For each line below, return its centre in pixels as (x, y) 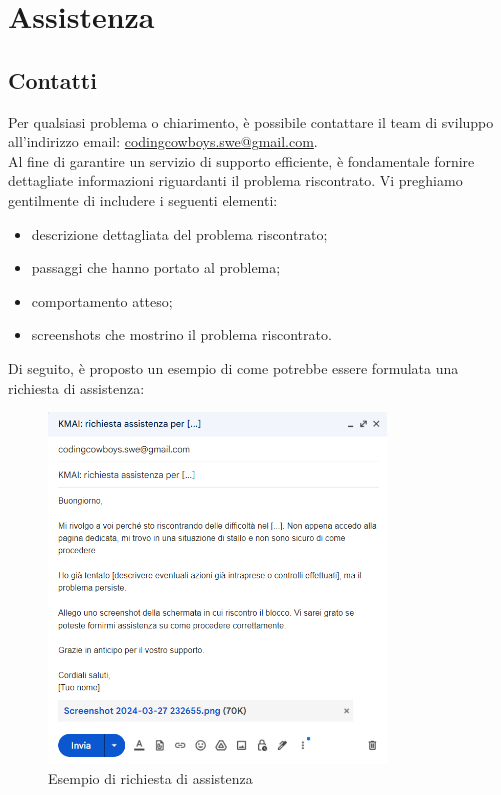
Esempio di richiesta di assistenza (150, 777)
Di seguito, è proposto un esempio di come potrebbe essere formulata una (233, 367)
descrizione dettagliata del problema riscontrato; (179, 233)
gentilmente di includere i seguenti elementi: (143, 199)
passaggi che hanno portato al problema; (156, 267)
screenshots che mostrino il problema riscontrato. (181, 334)
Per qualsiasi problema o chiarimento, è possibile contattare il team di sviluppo (251, 121)
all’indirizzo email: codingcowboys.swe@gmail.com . (163, 141)
